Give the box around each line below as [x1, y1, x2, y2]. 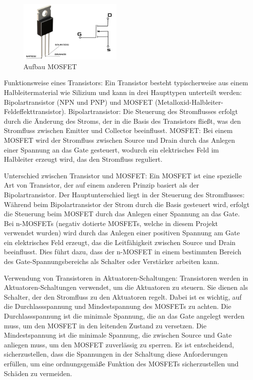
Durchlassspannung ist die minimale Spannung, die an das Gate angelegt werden [4, 311, 245, 321]
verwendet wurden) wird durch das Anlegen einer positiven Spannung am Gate [4, 228, 240, 238]
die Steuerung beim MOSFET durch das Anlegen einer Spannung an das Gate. [4, 209, 240, 219]
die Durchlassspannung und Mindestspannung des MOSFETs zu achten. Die [4, 301, 232, 311]
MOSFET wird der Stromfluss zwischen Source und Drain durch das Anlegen [4, 134, 235, 145]
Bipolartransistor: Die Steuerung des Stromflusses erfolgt [68, 106, 238, 116]
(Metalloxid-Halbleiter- [155, 96, 223, 107]
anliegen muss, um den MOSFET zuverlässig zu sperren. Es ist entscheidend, [4, 339, 234, 349]
